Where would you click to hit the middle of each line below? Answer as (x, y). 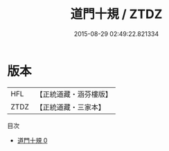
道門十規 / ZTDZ (116, 14)
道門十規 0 (32, 140)
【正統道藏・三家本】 (71, 107)
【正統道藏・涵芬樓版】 (74, 94)
